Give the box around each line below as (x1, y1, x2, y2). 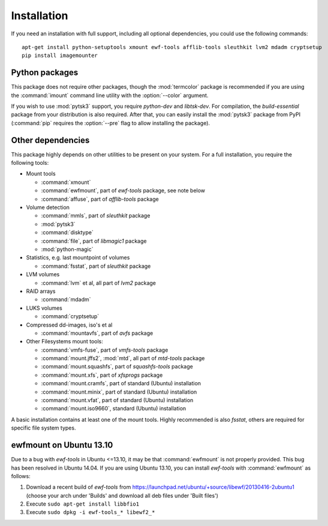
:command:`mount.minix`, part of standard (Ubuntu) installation (41, 388, 197, 395)
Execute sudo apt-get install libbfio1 (26, 500, 140, 507)
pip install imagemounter (22, 52, 98, 59)
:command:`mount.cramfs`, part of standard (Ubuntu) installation (41, 380, 201, 387)
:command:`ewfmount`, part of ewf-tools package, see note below (41, 187, 206, 194)
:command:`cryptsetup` (41, 313, 100, 320)
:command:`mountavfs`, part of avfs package (41, 329, 154, 337)
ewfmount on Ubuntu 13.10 (11, 440, 113, 451)
